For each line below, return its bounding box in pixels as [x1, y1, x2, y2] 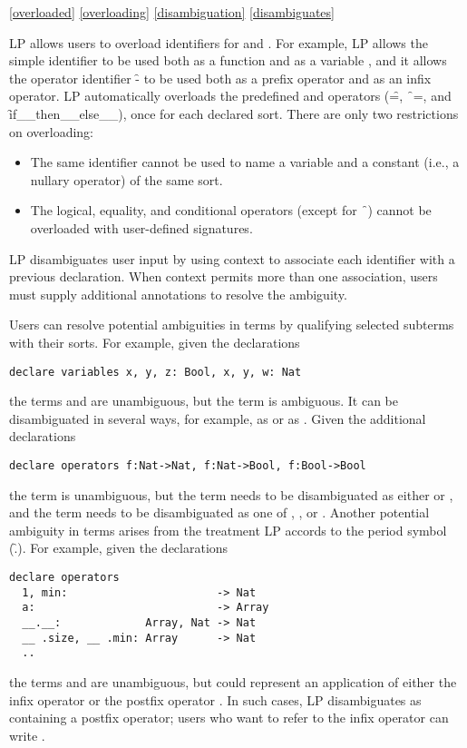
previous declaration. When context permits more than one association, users [9, 267, 438, 286]
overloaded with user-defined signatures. [30, 218, 253, 237]
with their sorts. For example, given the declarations [9, 332, 300, 351]
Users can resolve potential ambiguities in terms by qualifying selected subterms [9, 315, 454, 334]
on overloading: [9, 122, 94, 141]
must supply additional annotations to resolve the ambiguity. [9, 284, 347, 303]
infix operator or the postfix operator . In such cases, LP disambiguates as [9, 690, 422, 709]
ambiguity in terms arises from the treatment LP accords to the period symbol [9, 520, 447, 539]
